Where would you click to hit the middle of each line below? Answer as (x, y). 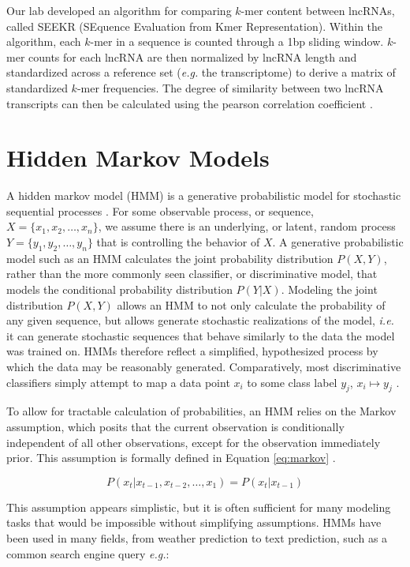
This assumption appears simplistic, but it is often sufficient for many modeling (199, 507)
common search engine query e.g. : (88, 553)
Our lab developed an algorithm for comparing (119, 10)
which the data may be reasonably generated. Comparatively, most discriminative (204, 367)
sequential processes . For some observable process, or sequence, (160, 210)
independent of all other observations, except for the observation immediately (194, 442)
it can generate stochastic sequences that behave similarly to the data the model (201, 335)
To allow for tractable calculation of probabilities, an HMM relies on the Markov (201, 411)
